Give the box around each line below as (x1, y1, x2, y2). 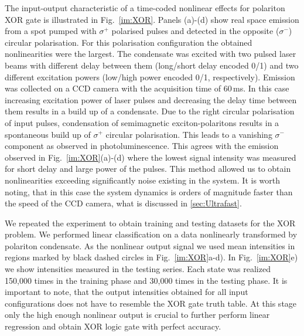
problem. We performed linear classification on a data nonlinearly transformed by (5, 228, 298, 240)
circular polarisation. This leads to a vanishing (105, 128, 272, 140)
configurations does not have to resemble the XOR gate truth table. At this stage (5, 297, 297, 309)
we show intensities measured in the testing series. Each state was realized (5, 263, 271, 275)
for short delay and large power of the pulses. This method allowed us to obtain (5, 162, 291, 175)
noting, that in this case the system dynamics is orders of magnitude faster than (5, 185, 293, 198)
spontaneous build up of (5, 128, 91, 140)
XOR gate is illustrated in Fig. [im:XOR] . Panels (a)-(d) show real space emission (5, 13, 299, 25)
